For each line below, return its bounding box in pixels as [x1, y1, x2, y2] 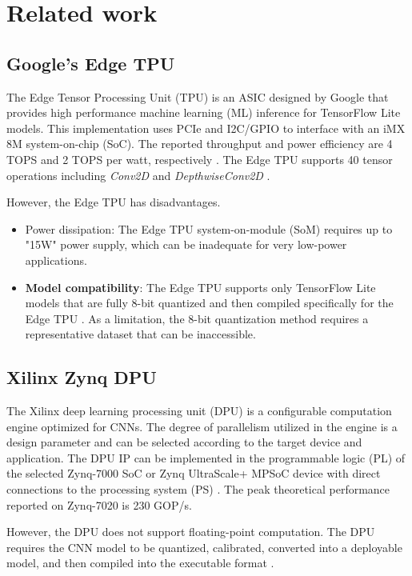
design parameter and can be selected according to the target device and [6, 434, 362, 450]
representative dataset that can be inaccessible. [25, 326, 256, 342]
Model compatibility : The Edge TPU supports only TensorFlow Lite [25, 278, 376, 295]
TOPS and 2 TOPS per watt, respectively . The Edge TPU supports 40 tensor [6, 150, 393, 167]
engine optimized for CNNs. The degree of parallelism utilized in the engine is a [6, 418, 398, 434]
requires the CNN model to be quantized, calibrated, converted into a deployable [6, 538, 402, 555]
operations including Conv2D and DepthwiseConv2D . [6, 166, 270, 183]
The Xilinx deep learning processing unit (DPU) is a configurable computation [6, 402, 392, 419]
